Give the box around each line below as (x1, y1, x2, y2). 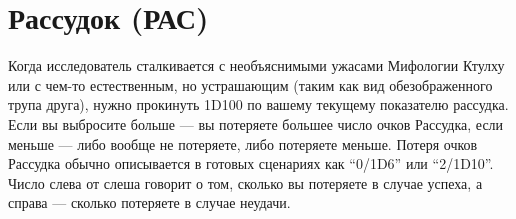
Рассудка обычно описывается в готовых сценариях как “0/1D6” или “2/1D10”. (8, 153, 494, 174)
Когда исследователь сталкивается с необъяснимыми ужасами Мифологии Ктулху (8, 55, 505, 76)
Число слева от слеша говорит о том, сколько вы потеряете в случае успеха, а (8, 172, 483, 193)
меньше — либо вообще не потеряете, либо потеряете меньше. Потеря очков (8, 133, 478, 154)
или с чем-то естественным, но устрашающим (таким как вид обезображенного (8, 74, 493, 95)
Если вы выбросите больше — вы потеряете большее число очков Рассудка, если (8, 113, 504, 134)
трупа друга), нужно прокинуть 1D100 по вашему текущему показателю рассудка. (8, 94, 509, 115)
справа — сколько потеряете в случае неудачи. (8, 192, 291, 213)
